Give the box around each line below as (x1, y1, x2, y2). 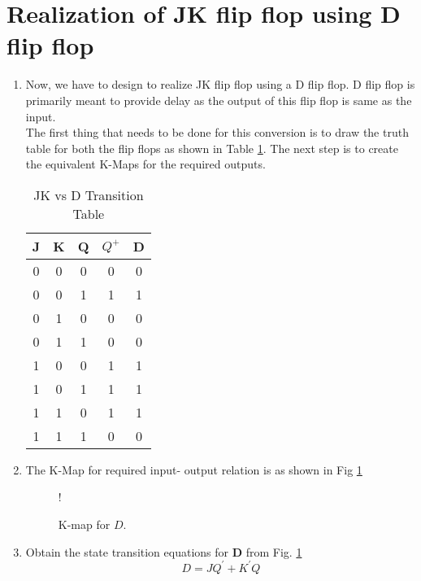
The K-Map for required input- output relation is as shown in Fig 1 (25, 461, 362, 478)
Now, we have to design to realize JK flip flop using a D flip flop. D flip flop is (25, 76, 415, 93)
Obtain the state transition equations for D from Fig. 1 (25, 543, 302, 560)
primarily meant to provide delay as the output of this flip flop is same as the (25, 91, 412, 108)
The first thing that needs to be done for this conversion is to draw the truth (25, 124, 409, 141)
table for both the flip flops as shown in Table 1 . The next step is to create (25, 139, 398, 156)
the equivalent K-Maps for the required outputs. (25, 155, 266, 173)
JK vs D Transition (33, 185, 144, 204)
